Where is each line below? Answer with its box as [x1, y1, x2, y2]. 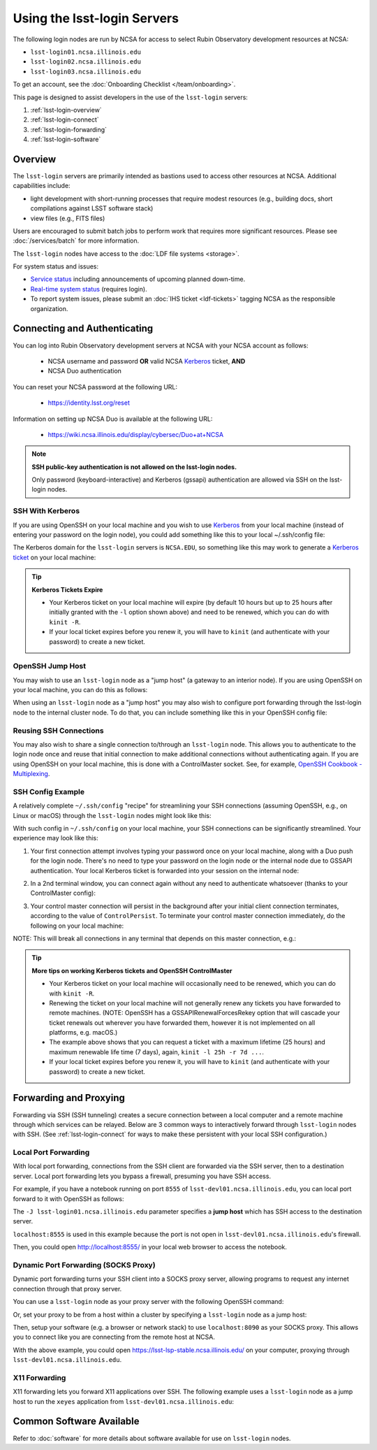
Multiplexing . [13, 770, 50, 778]
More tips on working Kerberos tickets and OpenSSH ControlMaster [31, 966, 233, 975]
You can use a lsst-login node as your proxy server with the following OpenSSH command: [13, 1298, 284, 1306]
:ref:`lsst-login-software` [30, 135, 101, 143]
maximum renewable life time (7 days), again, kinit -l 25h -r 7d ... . [49, 1047, 265, 1056]
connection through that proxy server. [13, 1284, 122, 1293]
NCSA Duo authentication [47, 367, 122, 375]
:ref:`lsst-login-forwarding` [30, 125, 108, 134]
